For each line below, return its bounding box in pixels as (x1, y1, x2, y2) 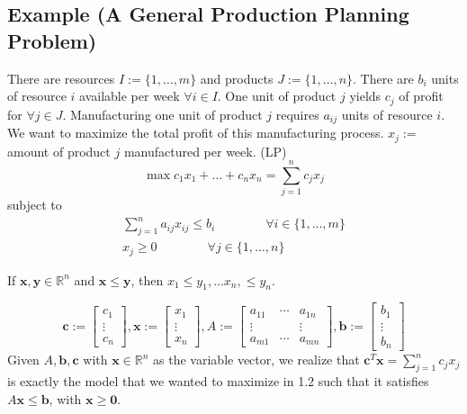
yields (349, 86, 382, 105)
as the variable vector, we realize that (153, 350, 360, 369)
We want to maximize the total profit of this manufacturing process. (7, 123, 384, 142)
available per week (79, 86, 180, 105)
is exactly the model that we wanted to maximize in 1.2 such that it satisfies (7, 372, 429, 391)
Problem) (7, 26, 97, 54)
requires (275, 104, 319, 123)
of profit (399, 86, 444, 105)
